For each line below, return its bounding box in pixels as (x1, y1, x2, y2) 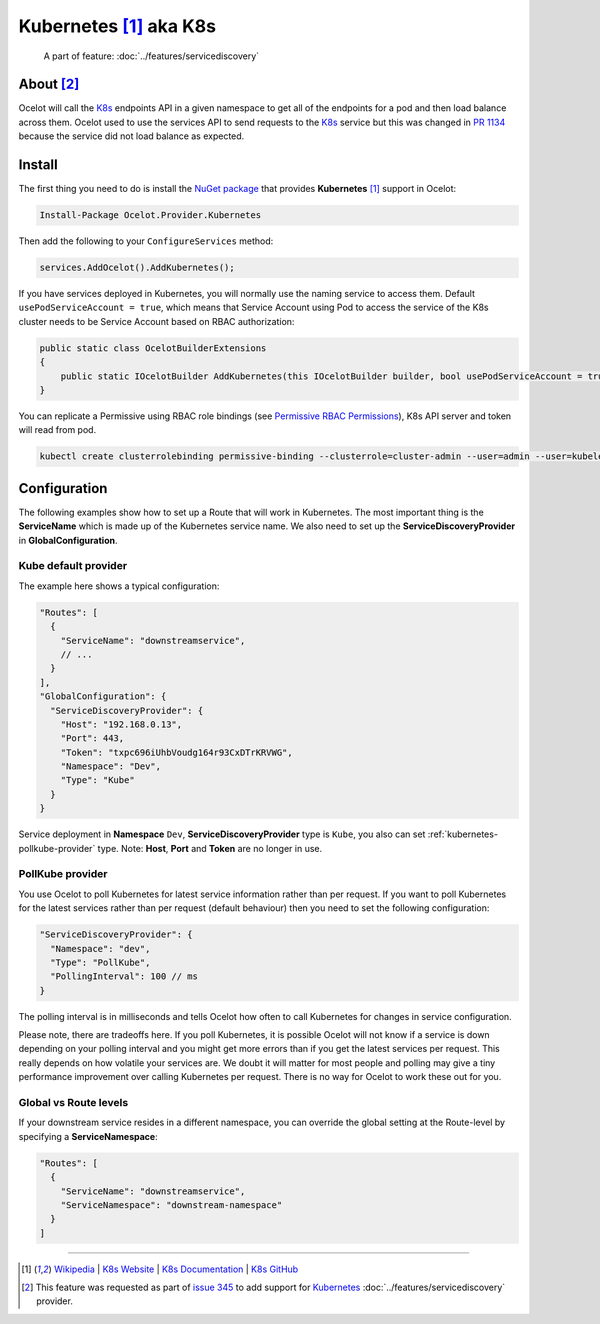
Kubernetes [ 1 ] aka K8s (18, 15, 217, 37)
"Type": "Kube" (60, 775, 135, 786)
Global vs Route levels (18, 1096, 129, 1110)
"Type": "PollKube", (50, 956, 151, 968)
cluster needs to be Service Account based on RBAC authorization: (18, 315, 295, 327)
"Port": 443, (60, 733, 125, 744)
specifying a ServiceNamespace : (18, 1130, 159, 1142)
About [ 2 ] (18, 76, 80, 93)
